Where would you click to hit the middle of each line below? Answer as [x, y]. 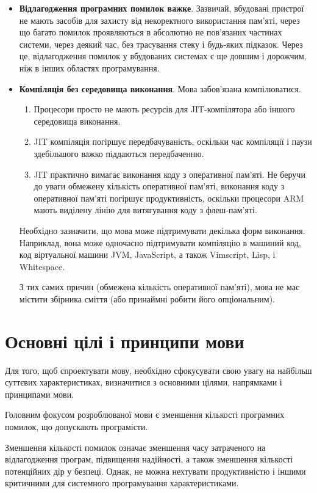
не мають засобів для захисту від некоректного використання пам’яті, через [159, 20]
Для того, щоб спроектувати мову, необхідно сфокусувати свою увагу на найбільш [158, 370]
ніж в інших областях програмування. [89, 68]
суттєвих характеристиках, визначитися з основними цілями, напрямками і [144, 382]
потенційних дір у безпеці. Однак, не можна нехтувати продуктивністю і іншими [155, 471]
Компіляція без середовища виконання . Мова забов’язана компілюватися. [160, 88]
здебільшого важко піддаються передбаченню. [119, 153]
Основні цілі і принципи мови [125, 341]
